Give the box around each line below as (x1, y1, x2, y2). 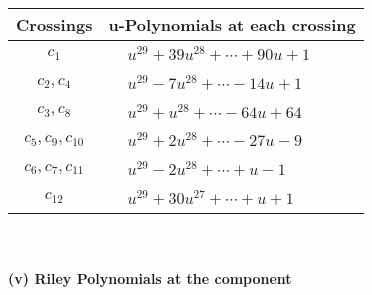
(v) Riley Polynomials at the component (8, 268, 292, 289)
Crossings (16, 13, 93, 36)
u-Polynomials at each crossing (108, 13, 356, 36)
